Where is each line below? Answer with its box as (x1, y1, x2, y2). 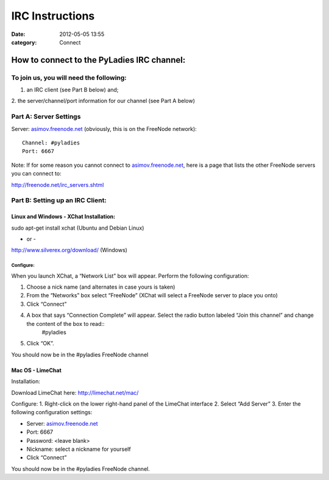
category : (11, 38, 37, 46)
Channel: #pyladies (22, 139, 80, 146)
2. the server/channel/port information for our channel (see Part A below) (11, 97, 195, 105)
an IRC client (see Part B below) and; (26, 86, 119, 94)
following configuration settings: (11, 409, 93, 416)
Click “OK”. (26, 340, 54, 347)
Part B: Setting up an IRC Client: (11, 196, 107, 205)
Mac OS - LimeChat (11, 366, 62, 374)
